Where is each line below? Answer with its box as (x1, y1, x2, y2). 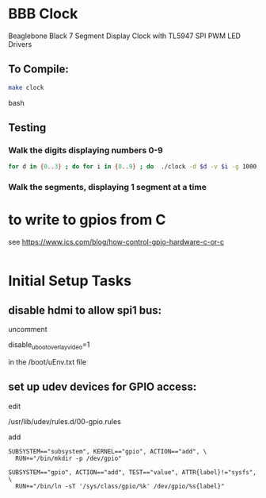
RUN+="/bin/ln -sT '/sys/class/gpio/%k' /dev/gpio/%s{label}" (15, 482, 225, 490)
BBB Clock (8, 5, 78, 23)
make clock (8, 83, 44, 91)
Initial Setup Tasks (8, 272, 132, 290)
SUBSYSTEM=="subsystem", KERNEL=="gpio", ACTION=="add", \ (8, 447, 207, 455)
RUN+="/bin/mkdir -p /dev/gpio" (15, 454, 123, 462)
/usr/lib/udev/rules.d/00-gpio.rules (8, 416, 121, 426)
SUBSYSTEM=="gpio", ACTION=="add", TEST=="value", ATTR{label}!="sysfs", (8, 468, 257, 477)
